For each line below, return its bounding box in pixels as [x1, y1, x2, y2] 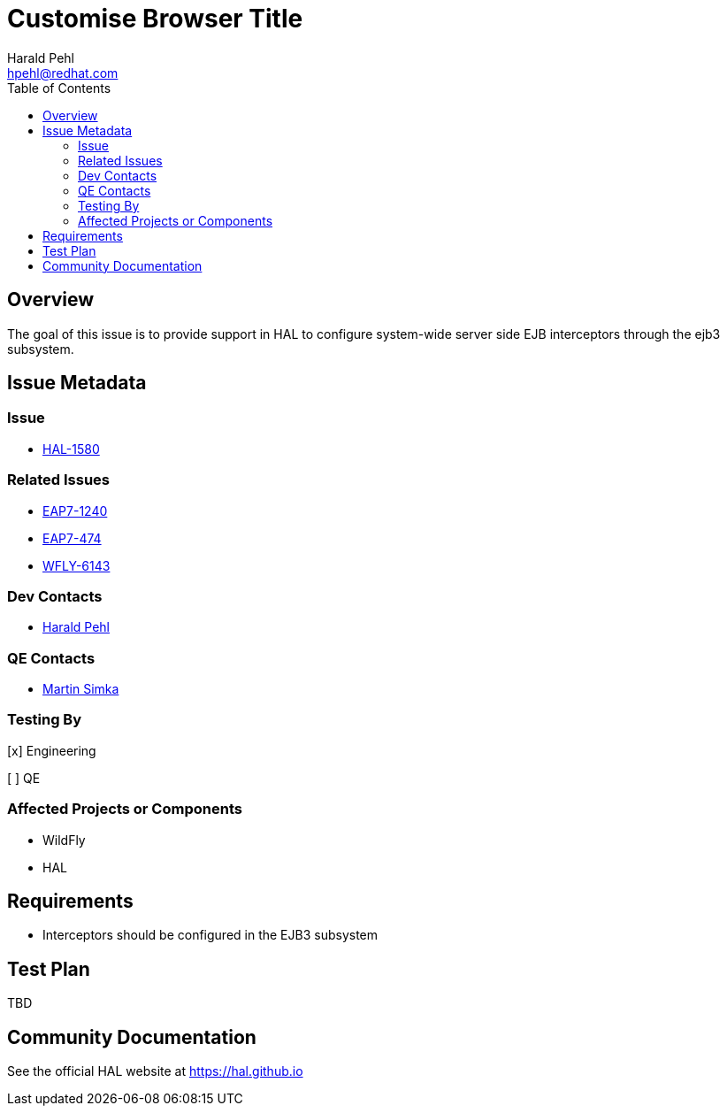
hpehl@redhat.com [7, 65, 119, 81]
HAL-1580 [42, 441, 100, 457]
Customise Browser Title [7, 4, 303, 34]
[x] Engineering [7, 742, 96, 758]
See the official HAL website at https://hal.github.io [7, 1063, 303, 1079]
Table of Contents [7, 80, 111, 96]
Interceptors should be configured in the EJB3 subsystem [42, 927, 379, 943]
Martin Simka [42, 681, 119, 697]
